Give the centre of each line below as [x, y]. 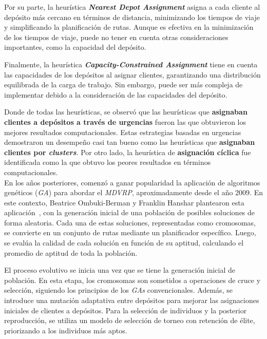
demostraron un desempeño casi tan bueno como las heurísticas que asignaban [130, 142]
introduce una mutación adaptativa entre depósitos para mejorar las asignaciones [132, 300]
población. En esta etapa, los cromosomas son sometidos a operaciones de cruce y [132, 280]
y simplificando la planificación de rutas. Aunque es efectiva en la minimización [129, 27]
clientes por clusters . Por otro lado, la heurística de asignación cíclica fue [128, 152]
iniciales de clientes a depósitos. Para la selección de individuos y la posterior [126, 310]
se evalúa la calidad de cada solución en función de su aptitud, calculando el [124, 243]
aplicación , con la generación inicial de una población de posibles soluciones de [130, 212]
